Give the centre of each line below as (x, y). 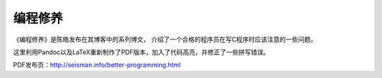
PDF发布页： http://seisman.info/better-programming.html (97, 65)
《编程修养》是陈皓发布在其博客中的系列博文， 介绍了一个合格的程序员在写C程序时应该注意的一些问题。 (165, 39)
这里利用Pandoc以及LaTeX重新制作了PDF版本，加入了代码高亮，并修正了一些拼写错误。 (141, 52)
